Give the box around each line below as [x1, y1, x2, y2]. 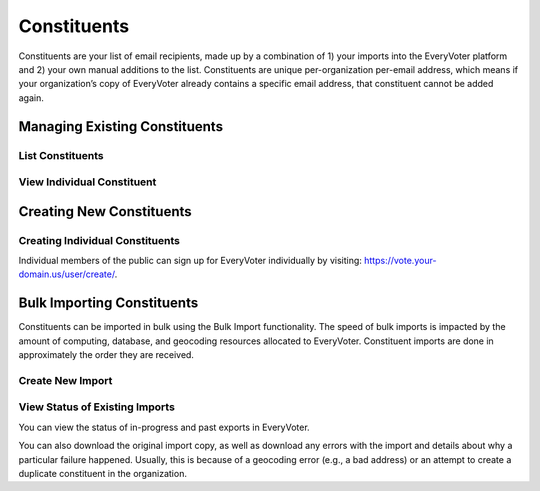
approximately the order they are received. [18, 349, 195, 361]
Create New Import [18, 373, 113, 387]
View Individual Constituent [18, 175, 157, 189]
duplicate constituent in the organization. [18, 467, 187, 479]
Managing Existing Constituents [18, 118, 224, 135]
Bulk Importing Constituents [18, 295, 199, 312]
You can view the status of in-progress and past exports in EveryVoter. [18, 421, 310, 433]
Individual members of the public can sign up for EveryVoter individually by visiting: [18, 255, 362, 267]
